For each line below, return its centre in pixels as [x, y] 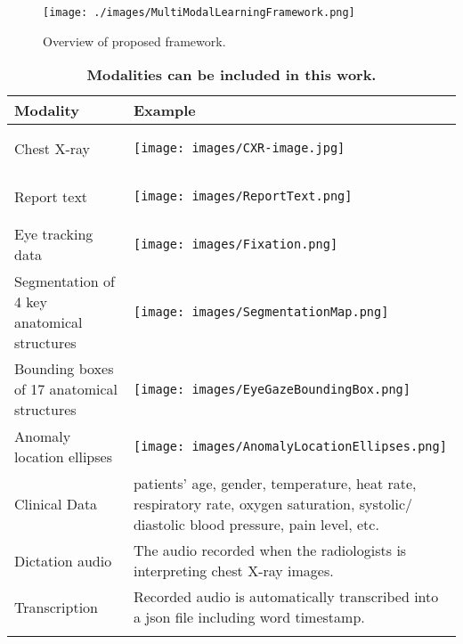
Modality [47, 110]
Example [164, 110]
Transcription [56, 607]
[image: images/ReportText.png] [243, 196]
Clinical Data [56, 504]
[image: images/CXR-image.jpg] [239, 148]
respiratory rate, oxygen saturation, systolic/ [272, 504]
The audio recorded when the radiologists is [270, 550]
